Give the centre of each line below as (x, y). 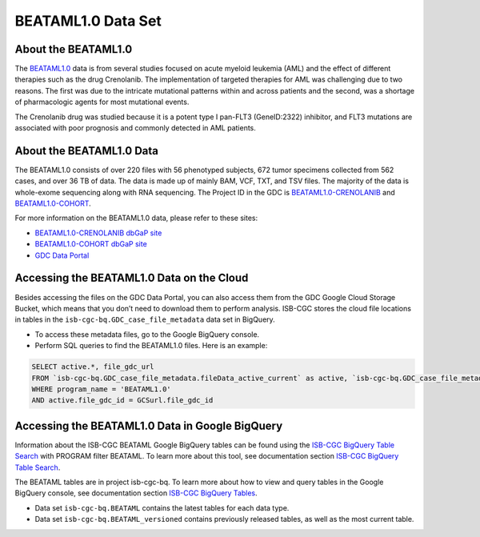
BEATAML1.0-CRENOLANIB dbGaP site (98, 233)
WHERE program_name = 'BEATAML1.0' (101, 389)
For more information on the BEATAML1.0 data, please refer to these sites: (136, 218)
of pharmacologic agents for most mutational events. (102, 102)
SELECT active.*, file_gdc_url (93, 367)
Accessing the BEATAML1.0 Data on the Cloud (132, 278)
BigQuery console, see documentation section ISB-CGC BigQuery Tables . (136, 493)
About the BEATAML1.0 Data (87, 151)
